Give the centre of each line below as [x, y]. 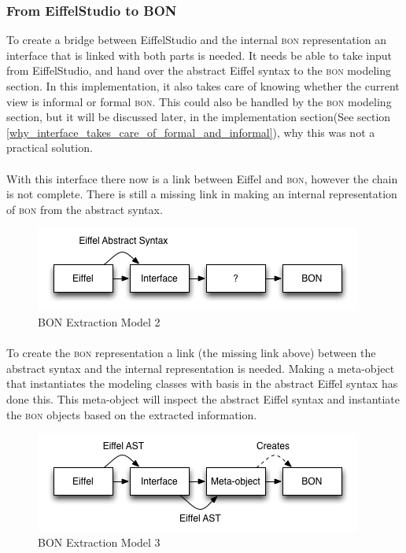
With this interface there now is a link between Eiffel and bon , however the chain [202, 178]
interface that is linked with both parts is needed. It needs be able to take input [199, 55]
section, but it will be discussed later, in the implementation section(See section [199, 117]
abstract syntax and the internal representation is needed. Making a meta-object [201, 368]
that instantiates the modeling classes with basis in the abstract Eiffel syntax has [202, 383]
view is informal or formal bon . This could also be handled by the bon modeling [199, 101]
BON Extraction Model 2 [99, 321]
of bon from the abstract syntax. [85, 209]
